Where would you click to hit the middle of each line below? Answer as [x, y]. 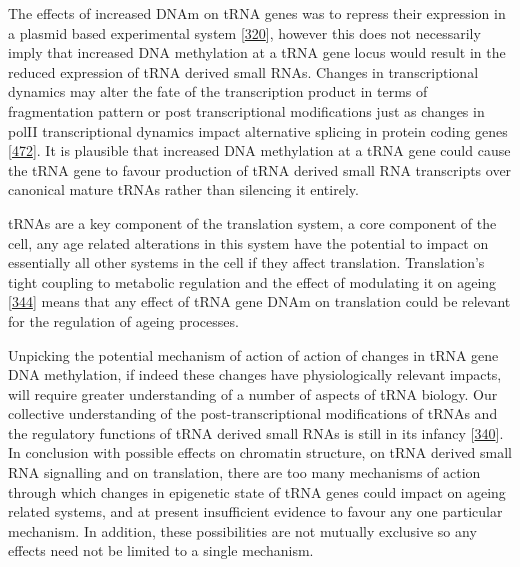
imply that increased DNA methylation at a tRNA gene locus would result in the [257, 52]
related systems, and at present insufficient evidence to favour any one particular [255, 511]
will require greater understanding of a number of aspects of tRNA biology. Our [253, 393]
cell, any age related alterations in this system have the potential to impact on [248, 242]
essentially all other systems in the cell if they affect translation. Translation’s [246, 262]
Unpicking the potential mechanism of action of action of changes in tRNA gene [253, 354]
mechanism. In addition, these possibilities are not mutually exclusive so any [242, 530]
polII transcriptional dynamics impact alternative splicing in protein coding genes [258, 130]
